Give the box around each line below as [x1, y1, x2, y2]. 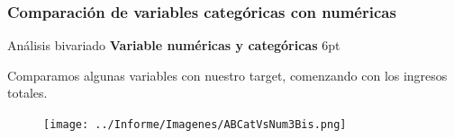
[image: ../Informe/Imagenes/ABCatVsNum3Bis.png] [43, 118, 347, 131]
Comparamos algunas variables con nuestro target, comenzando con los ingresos [7, 65, 448, 84]
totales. [7, 83, 48, 102]
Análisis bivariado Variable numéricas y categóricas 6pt [7, 36, 340, 55]
